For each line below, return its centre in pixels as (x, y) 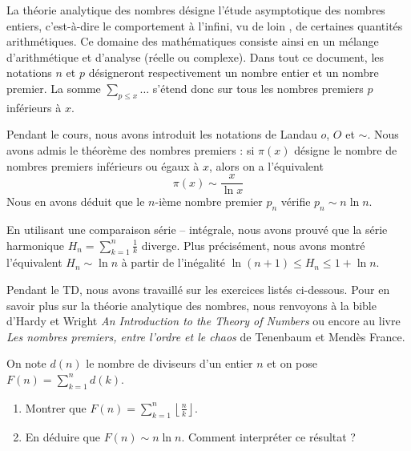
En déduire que (62, 436)
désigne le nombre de (346, 149)
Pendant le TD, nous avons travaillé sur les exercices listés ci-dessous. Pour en (198, 289)
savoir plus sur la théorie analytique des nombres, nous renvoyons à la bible (191, 305)
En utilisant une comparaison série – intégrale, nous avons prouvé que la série (197, 229)
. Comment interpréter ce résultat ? (268, 436)
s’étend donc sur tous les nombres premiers (258, 88)
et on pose (292, 363)
